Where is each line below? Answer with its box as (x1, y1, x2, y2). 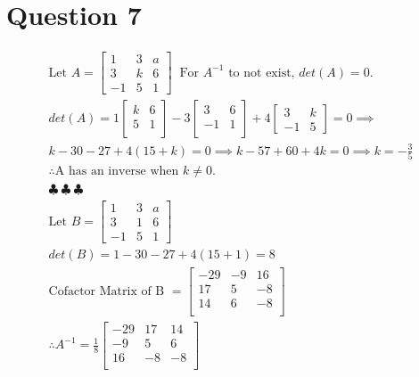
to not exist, (228, 66, 295, 79)
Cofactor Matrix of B (48, 284, 165, 298)
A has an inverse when (54, 165, 179, 178)
